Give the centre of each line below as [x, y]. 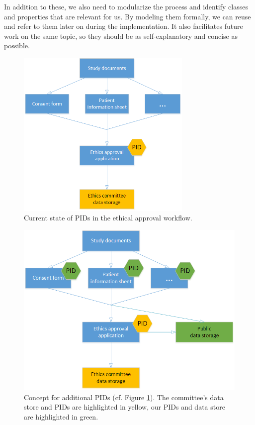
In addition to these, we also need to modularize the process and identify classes [126, 6]
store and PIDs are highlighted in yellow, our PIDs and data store [125, 407]
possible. [17, 46]
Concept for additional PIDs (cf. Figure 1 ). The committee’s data [124, 397]
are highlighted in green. [61, 416]
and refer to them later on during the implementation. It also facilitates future [124, 26]
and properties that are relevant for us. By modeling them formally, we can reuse [127, 16]
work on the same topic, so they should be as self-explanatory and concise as [121, 36]
